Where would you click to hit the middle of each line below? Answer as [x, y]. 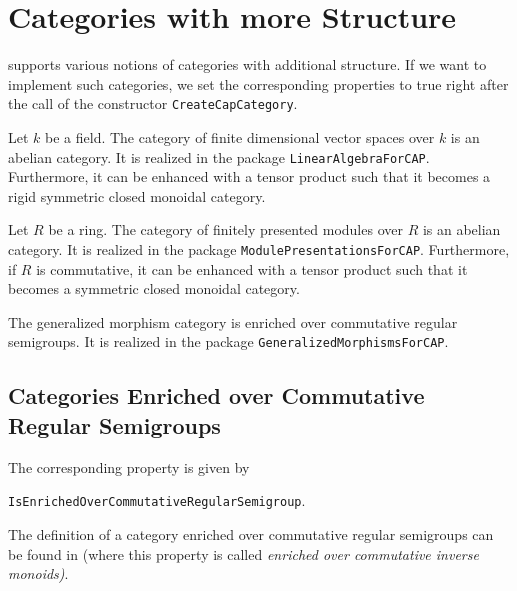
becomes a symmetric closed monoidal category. [154, 288]
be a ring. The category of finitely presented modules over [225, 229]
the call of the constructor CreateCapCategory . [153, 103]
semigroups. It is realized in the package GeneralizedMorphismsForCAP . [228, 341]
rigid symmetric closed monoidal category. [137, 195]
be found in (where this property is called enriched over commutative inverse [243, 553]
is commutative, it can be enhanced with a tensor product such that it [252, 268]
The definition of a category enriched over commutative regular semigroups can [251, 533]
